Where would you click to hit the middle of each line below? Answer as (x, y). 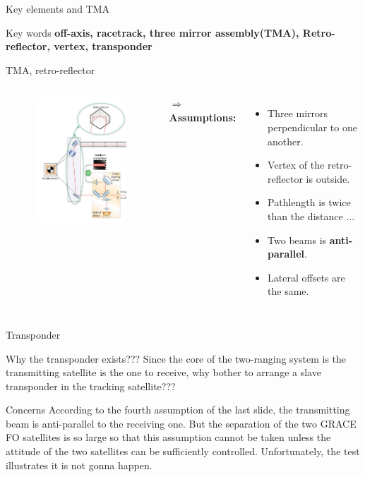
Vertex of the (296, 165)
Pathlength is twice (309, 202)
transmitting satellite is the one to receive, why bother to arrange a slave (163, 372)
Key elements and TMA (58, 8)
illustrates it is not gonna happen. (79, 465)
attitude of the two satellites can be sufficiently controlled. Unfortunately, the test (183, 451)
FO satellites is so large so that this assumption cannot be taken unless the (168, 437)
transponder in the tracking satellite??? (91, 386)
